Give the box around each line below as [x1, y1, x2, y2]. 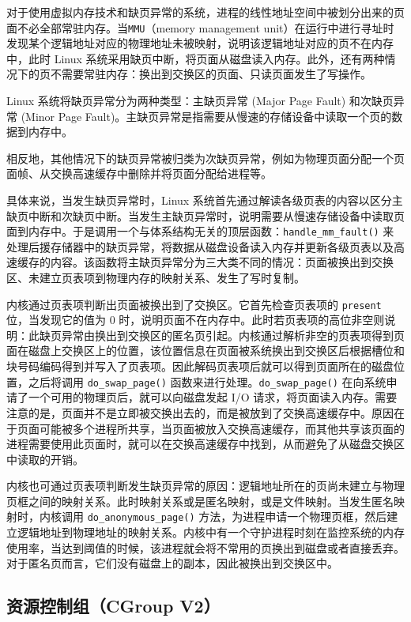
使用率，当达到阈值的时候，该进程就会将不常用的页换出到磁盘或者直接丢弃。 [6, 539, 405, 556]
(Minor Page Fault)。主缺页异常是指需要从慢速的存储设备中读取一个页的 [21, 107, 392, 124]
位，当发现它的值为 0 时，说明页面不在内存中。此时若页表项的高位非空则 [6, 311, 385, 328]
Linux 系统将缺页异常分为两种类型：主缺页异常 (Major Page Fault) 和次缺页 [6, 92, 394, 109]
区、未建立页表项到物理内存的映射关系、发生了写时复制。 [6, 270, 305, 286]
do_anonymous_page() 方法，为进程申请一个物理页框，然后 [87, 508, 387, 525]
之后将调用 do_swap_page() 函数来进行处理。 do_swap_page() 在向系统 [28, 373, 386, 390]
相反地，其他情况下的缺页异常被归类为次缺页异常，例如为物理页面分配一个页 [6, 149, 405, 166]
